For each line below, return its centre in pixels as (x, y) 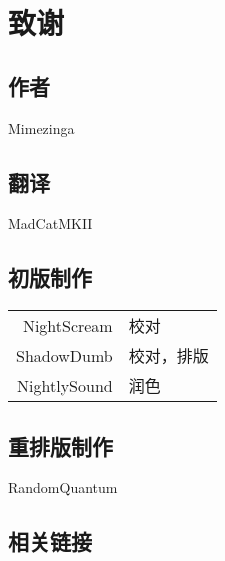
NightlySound (65, 385)
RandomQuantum (63, 487)
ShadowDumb (64, 355)
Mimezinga (41, 127)
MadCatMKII (50, 223)
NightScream (67, 325)
